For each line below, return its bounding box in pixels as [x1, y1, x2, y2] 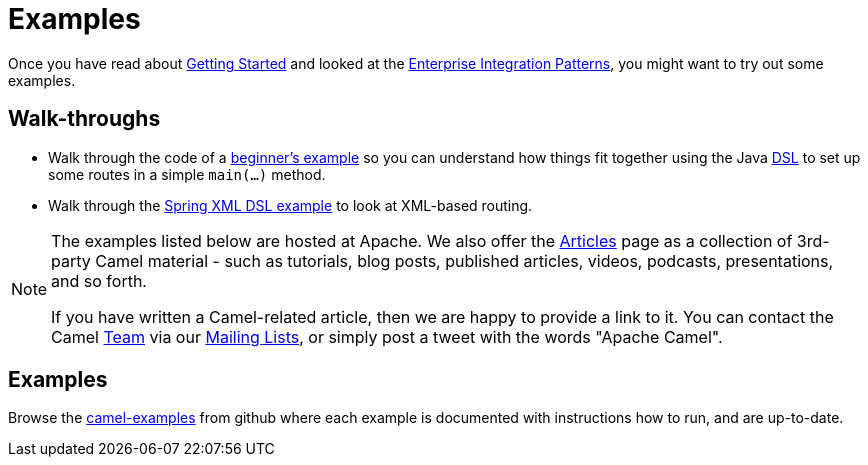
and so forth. [51, 270, 147, 291]
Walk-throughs [8, 106, 161, 132]
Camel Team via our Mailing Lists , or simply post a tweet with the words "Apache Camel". [51, 326, 723, 347]
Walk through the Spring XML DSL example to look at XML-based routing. [48, 196, 533, 214]
